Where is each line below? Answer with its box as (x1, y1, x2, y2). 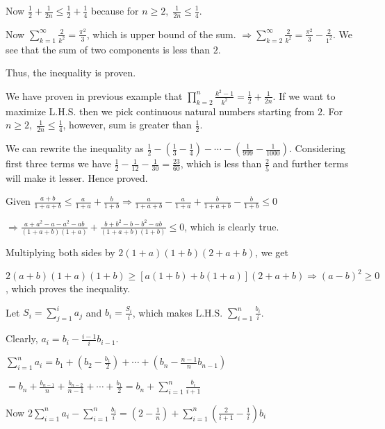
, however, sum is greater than (63, 117, 192, 132)
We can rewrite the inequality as (6, 141, 144, 155)
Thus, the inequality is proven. (6, 65, 136, 80)
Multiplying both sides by (6, 245, 115, 260)
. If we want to (272, 88, 336, 103)
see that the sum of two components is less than (6, 42, 211, 56)
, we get (255, 245, 288, 260)
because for (90, 3, 139, 17)
